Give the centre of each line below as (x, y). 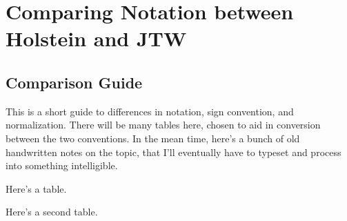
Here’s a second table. (52, 212)
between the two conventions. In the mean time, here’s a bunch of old (153, 138)
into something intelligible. (62, 165)
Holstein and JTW (96, 38)
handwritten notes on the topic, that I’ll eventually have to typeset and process (173, 152)
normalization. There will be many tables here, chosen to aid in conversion (163, 125)
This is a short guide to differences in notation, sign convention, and (150, 111)
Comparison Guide (74, 82)
